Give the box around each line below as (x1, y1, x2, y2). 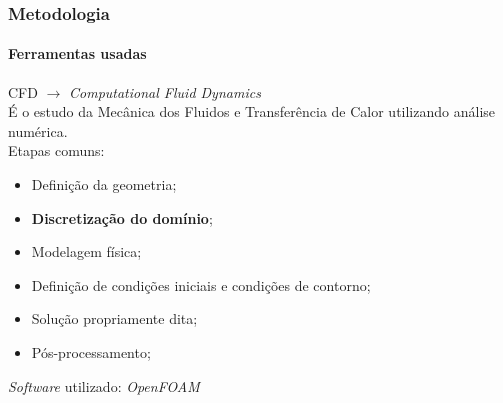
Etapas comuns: (8, 140, 105, 161)
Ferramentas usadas (8, 43, 147, 64)
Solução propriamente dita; (31, 308, 198, 329)
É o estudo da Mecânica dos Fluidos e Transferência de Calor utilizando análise (8, 101, 496, 122)
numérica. (8, 120, 68, 141)
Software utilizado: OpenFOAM (8, 375, 200, 396)
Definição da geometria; (31, 174, 177, 195)
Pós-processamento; (31, 341, 151, 362)
